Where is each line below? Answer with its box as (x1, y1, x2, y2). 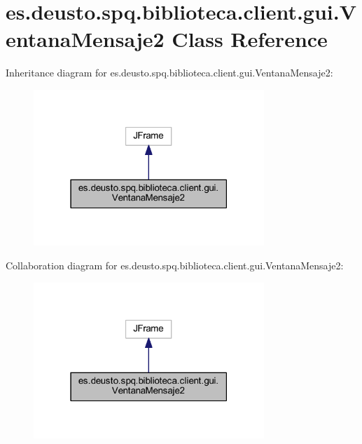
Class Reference (172, 25, 328, 53)
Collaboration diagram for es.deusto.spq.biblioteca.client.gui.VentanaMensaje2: (6, 258, 344, 273)
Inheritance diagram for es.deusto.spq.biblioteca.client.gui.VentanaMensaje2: (6, 65, 333, 80)
